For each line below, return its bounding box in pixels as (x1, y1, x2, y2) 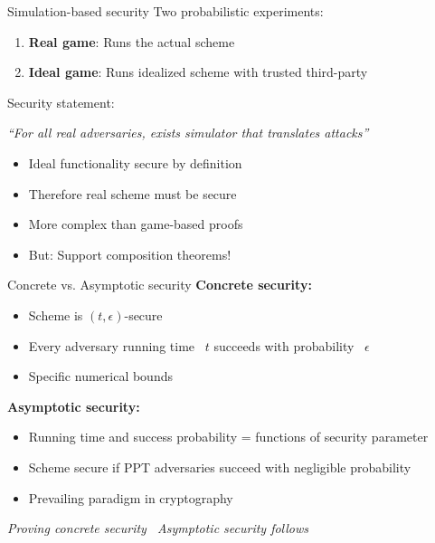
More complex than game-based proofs (28, 214, 243, 233)
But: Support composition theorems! (28, 244, 232, 263)
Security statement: (7, 92, 115, 111)
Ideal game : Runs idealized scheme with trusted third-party (28, 62, 368, 81)
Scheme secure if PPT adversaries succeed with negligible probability (28, 457, 411, 476)
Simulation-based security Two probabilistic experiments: (7, 2, 324, 20)
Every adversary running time (28, 336, 195, 355)
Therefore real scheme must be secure (28, 184, 237, 203)
